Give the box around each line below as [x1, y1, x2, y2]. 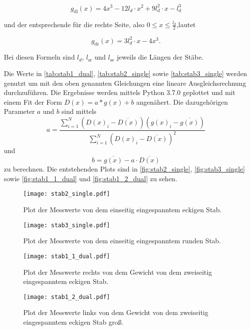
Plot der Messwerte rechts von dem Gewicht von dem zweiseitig [23, 267, 212, 277]
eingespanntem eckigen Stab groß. [23, 316, 124, 327]
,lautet [176, 19, 196, 30]
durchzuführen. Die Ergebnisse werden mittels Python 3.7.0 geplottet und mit [4, 87, 235, 97]
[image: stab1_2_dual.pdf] [23, 293, 110, 300]
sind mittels [62, 106, 96, 116]
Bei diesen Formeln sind [4, 52, 75, 62]
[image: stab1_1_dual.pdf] [23, 252, 110, 260]
